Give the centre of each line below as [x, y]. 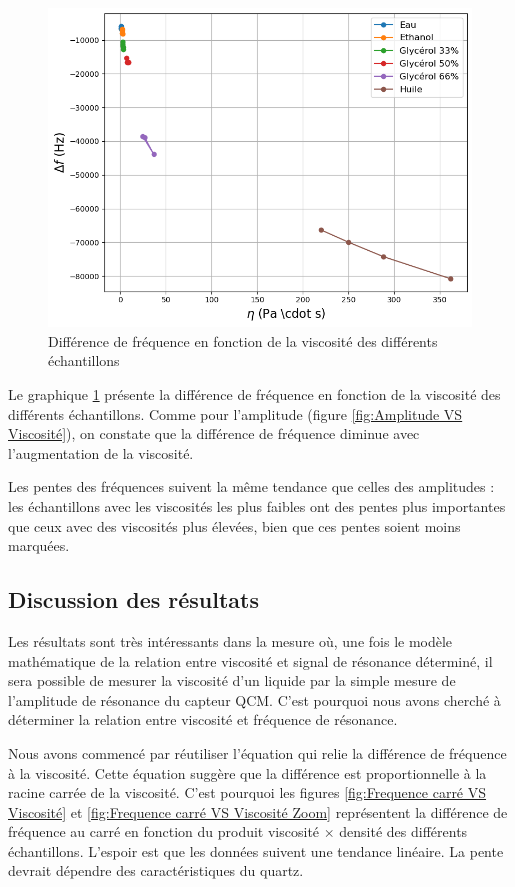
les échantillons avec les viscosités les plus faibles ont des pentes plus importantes [257, 505]
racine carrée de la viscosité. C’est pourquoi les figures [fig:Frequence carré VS [247, 792]
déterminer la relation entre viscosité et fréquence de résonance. [203, 719]
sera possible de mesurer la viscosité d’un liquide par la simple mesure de [232, 680]
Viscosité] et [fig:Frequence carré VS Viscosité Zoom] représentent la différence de [258, 811]
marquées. [39, 545]
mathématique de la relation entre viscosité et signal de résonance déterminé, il [250, 660]
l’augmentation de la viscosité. [101, 452]
